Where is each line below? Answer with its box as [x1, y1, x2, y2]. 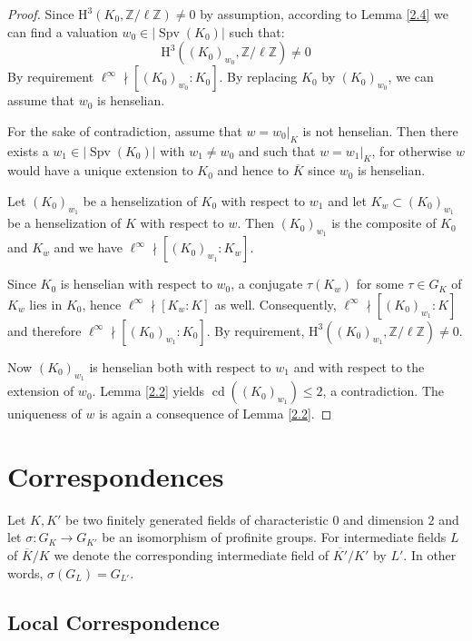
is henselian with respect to [60, 274, 212, 293]
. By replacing [219, 67, 298, 86]
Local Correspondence [7, 607, 220, 636]
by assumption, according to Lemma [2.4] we [200, 5, 448, 23]
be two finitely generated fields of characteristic [65, 509, 329, 528]
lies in [29, 294, 63, 313]
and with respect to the [293, 357, 425, 376]
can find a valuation [7, 22, 118, 41]
